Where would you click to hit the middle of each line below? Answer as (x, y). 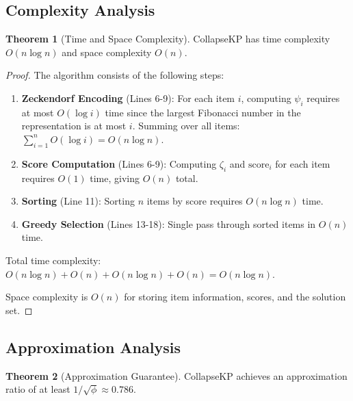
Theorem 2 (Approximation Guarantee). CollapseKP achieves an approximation (176, 375)
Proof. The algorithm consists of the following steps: (115, 75)
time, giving (115, 178)
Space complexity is (47, 297)
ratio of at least (38, 389)
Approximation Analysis (93, 347)
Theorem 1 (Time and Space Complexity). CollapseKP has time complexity (168, 39)
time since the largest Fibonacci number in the (203, 112)
